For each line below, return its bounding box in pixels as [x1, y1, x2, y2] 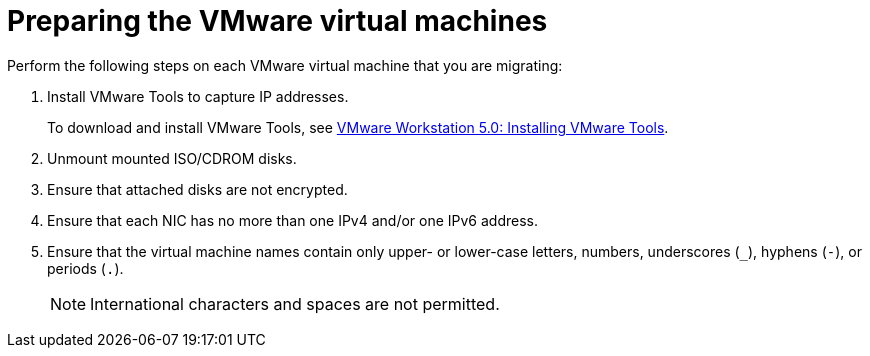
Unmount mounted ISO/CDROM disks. [47, 149, 297, 167]
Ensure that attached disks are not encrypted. [47, 180, 348, 198]
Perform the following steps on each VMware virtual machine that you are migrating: [7, 56, 563, 74]
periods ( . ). [47, 259, 124, 277]
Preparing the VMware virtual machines [7, 4, 548, 38]
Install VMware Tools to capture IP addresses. [47, 87, 349, 105]
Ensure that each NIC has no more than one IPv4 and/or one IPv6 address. [47, 211, 539, 229]
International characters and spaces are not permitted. [90, 293, 500, 314]
